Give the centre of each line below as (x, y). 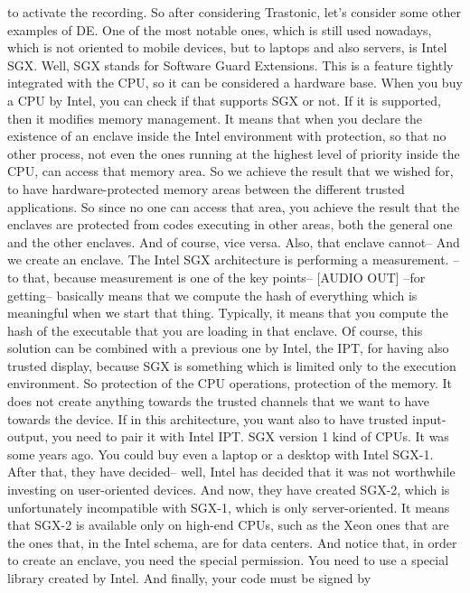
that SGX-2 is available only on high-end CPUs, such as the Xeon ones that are (228, 525)
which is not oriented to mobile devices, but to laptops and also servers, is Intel (227, 47)
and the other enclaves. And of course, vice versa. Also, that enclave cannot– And (234, 241)
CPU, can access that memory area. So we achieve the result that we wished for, (230, 171)
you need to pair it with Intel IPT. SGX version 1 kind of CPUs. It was (250, 436)
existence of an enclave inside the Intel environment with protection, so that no (227, 136)
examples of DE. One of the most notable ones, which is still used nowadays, (220, 29)
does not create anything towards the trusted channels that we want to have (219, 401)
